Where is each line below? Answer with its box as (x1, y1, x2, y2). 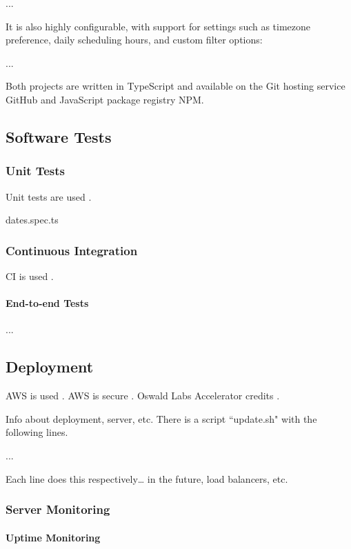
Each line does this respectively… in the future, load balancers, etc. (6, 471, 288, 486)
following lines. (6, 425, 68, 439)
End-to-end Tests (6, 296, 89, 310)
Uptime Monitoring (6, 530, 101, 544)
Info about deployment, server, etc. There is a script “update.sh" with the (6, 411, 317, 426)
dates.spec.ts (6, 212, 59, 227)
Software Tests (6, 126, 112, 147)
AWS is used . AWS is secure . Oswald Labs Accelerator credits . (6, 388, 280, 403)
